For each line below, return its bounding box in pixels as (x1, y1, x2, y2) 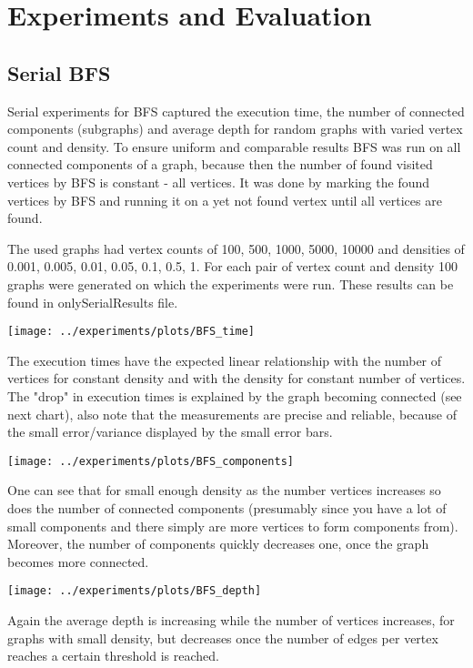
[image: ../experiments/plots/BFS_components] (7, 454, 294, 468)
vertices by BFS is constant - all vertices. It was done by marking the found (7, 172, 430, 191)
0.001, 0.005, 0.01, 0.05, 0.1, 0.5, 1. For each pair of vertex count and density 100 (7, 257, 458, 276)
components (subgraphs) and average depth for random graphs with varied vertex (7, 119, 463, 138)
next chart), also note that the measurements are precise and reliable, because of (7, 404, 458, 423)
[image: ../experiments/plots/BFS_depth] (7, 584, 262, 598)
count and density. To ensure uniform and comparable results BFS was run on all (7, 137, 461, 156)
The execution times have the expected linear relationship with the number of (7, 350, 442, 369)
